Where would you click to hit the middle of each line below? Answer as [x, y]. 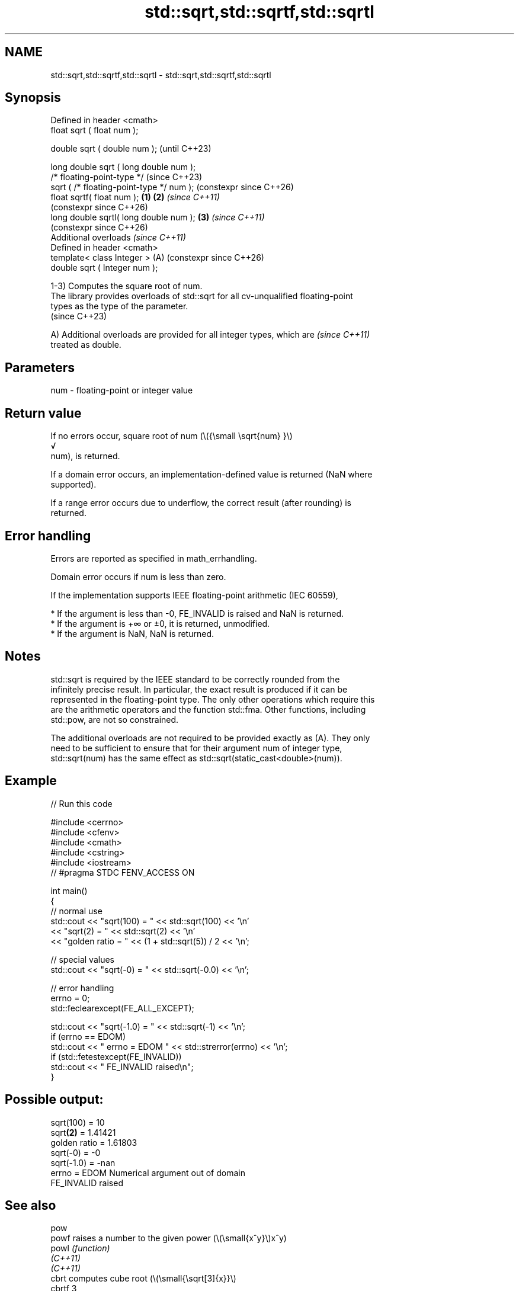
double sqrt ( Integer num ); [104, 268]
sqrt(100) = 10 [78, 1122]
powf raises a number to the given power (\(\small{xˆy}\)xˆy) [169, 1238]
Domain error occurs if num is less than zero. [138, 576]
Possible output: [54, 1100]
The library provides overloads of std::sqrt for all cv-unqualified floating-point [202, 296]
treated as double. [86, 345]
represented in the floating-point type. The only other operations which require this [213, 699]
